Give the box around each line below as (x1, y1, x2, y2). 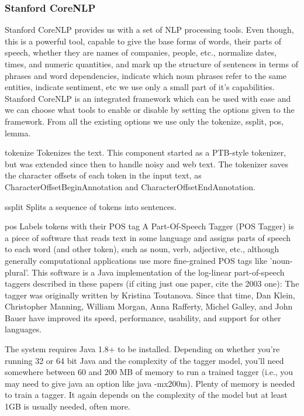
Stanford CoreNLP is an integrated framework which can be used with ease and (5, 92, 291, 104)
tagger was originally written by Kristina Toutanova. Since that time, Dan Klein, (5, 288, 295, 301)
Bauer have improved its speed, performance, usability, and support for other (5, 311, 281, 324)
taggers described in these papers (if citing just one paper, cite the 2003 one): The (5, 277, 299, 290)
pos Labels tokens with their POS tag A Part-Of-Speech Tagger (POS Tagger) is (5, 220, 294, 232)
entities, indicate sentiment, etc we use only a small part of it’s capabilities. (5, 81, 275, 93)
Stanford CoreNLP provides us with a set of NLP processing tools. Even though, (5, 23, 294, 36)
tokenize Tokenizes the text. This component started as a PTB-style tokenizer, (5, 146, 286, 159)
